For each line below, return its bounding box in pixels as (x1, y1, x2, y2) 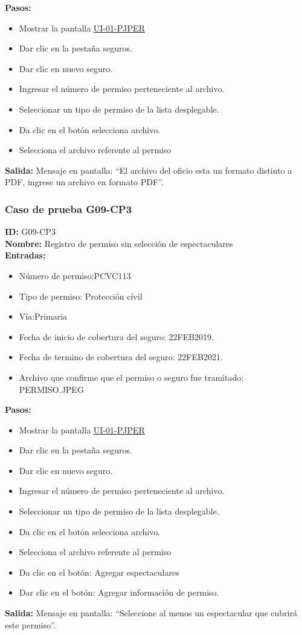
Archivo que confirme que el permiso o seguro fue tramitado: (19, 370, 244, 383)
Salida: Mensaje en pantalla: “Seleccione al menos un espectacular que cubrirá (5, 607, 298, 619)
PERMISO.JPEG (19, 383, 84, 395)
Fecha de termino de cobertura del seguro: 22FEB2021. (19, 350, 223, 363)
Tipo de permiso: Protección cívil (19, 289, 143, 302)
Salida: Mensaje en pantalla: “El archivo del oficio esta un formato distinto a (5, 163, 292, 176)
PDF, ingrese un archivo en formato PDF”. (5, 176, 164, 188)
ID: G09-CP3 (5, 225, 56, 238)
